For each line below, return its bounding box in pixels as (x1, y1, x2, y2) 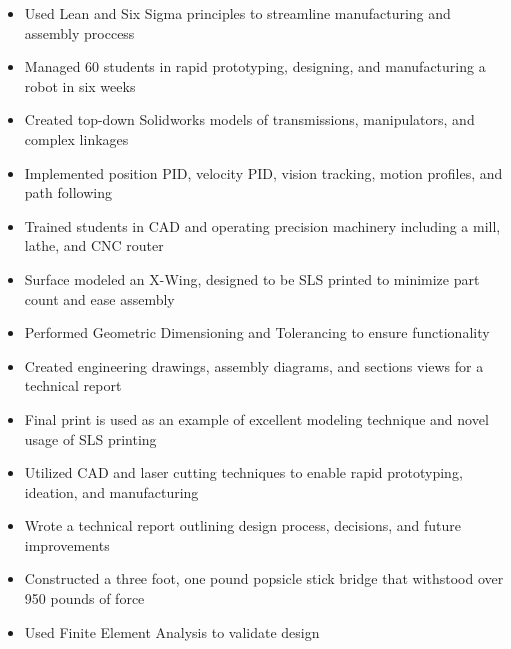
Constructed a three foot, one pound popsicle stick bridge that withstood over (24, 568, 504, 589)
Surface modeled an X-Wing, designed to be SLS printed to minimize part (24, 268, 480, 289)
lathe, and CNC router (24, 235, 164, 256)
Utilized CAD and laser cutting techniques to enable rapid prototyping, (24, 462, 463, 483)
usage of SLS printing (24, 428, 157, 449)
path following (24, 182, 112, 203)
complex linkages (24, 128, 129, 149)
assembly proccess (24, 22, 135, 43)
